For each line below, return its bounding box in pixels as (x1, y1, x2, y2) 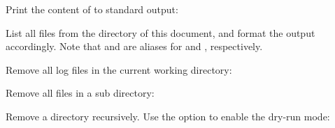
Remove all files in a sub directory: (6, 86, 155, 100)
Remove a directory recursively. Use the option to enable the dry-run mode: (6, 109, 330, 123)
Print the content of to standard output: (6, 2, 178, 16)
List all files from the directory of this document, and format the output (6, 25, 315, 40)
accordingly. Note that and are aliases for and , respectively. (6, 39, 263, 54)
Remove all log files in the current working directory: (6, 62, 232, 77)
